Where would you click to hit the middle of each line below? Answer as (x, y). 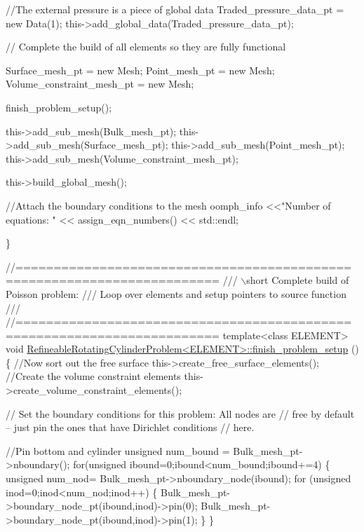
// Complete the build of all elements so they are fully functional (146, 47)
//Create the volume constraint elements (93, 376)
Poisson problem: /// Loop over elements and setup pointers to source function (176, 293)
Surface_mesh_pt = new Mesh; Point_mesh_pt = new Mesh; (140, 70)
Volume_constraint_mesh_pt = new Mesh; (100, 84)
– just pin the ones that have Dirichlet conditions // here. (130, 427)
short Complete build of (298, 280)
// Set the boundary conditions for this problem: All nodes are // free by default (180, 413)
